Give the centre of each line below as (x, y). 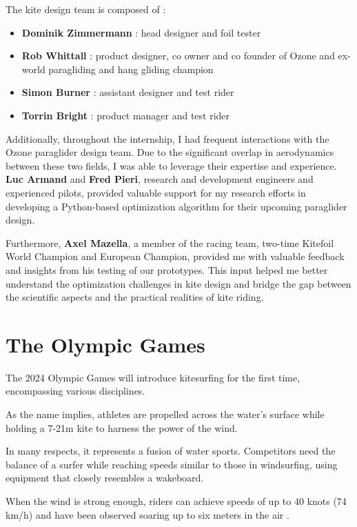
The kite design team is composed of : (86, 9)
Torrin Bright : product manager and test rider (126, 115)
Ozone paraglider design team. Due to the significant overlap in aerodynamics (170, 152)
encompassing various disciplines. (75, 391)
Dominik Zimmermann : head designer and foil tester (141, 32)
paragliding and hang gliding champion (131, 69)
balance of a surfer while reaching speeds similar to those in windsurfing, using (172, 464)
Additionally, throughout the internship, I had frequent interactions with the (167, 138)
